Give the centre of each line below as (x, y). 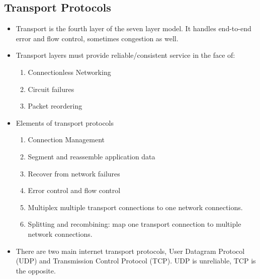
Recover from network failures (74, 173)
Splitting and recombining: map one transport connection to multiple (135, 224)
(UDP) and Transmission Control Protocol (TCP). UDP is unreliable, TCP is (136, 261)
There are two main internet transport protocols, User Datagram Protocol (130, 251)
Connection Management (66, 139)
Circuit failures (51, 89)
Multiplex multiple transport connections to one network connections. (135, 207)
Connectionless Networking (69, 72)
